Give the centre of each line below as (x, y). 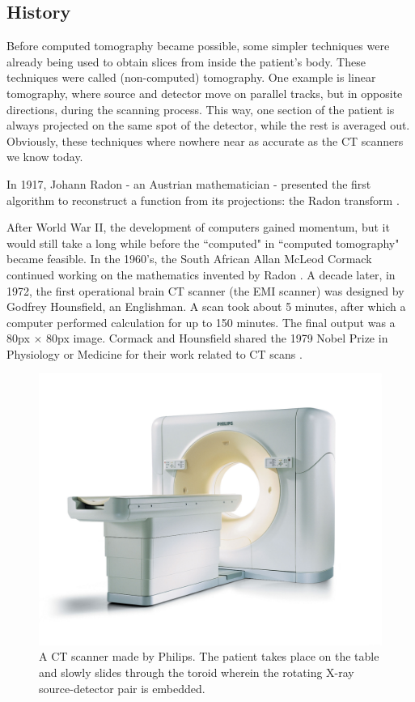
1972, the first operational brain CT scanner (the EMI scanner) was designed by (205, 290)
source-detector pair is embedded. (122, 688)
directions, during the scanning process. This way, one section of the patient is (201, 109)
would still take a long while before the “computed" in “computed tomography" (203, 243)
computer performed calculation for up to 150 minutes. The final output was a (201, 322)
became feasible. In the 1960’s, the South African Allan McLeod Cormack (189, 259)
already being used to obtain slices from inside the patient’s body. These (186, 61)
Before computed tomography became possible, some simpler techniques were (198, 46)
